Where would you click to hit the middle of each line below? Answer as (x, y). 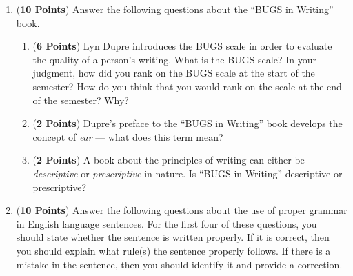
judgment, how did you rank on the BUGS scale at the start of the (174, 73)
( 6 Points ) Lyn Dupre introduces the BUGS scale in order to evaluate (182, 46)
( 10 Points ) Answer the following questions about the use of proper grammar (182, 210)
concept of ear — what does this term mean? (128, 136)
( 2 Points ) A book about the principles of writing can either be (169, 160)
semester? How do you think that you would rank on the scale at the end (187, 86)
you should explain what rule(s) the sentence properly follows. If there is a (173, 250)
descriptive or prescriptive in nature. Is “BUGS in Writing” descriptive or (188, 173)
